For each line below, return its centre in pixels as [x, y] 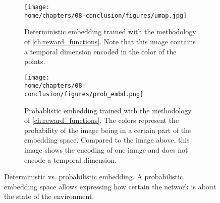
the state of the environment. [49, 196]
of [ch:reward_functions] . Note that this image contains [110, 41]
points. [35, 61]
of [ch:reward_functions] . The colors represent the [102, 120]
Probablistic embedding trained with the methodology [108, 110]
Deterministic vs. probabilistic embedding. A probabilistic [94, 177]
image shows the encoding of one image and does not [106, 150]
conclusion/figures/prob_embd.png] [84, 94]
